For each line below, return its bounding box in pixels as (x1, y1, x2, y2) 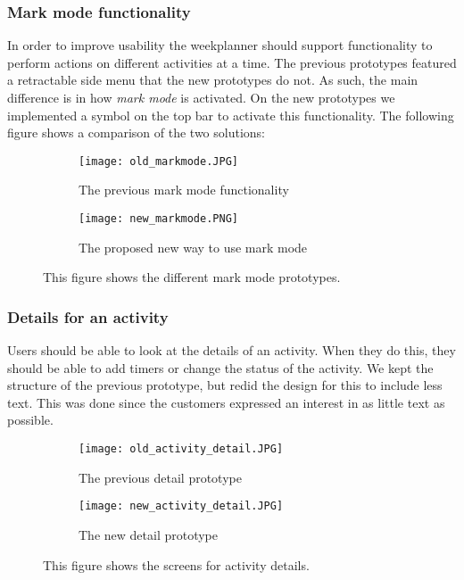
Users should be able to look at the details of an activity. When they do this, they (7, 341, 456, 360)
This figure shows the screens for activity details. (43, 555, 310, 574)
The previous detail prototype (79, 468, 242, 486)
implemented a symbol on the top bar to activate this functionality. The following (7, 105, 454, 124)
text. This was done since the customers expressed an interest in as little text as (7, 393, 445, 411)
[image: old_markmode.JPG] (79, 154, 238, 168)
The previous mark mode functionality (79, 180, 289, 199)
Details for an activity (7, 305, 169, 327)
